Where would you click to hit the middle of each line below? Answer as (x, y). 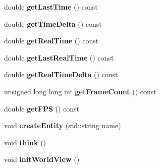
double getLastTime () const (51, 7)
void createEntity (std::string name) (63, 125)
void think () (25, 142)
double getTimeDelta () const (53, 23)
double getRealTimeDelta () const (61, 74)
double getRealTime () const (51, 41)
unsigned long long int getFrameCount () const (80, 91)
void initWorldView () (42, 159)
